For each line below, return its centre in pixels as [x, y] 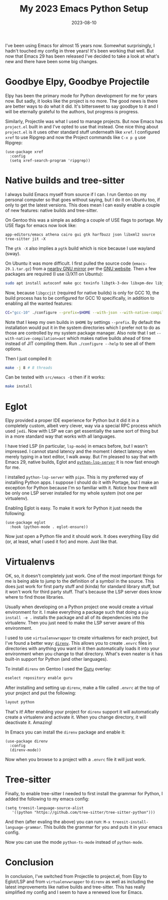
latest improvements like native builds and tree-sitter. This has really [75, 887]
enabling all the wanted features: [39, 303]
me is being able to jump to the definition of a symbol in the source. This [79, 581]
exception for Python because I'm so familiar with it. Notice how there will [81, 488]
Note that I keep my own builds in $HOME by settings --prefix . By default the [83, 322]
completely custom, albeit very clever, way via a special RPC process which [83, 426]
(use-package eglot [25, 523]
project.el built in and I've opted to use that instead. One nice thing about [82, 126]
